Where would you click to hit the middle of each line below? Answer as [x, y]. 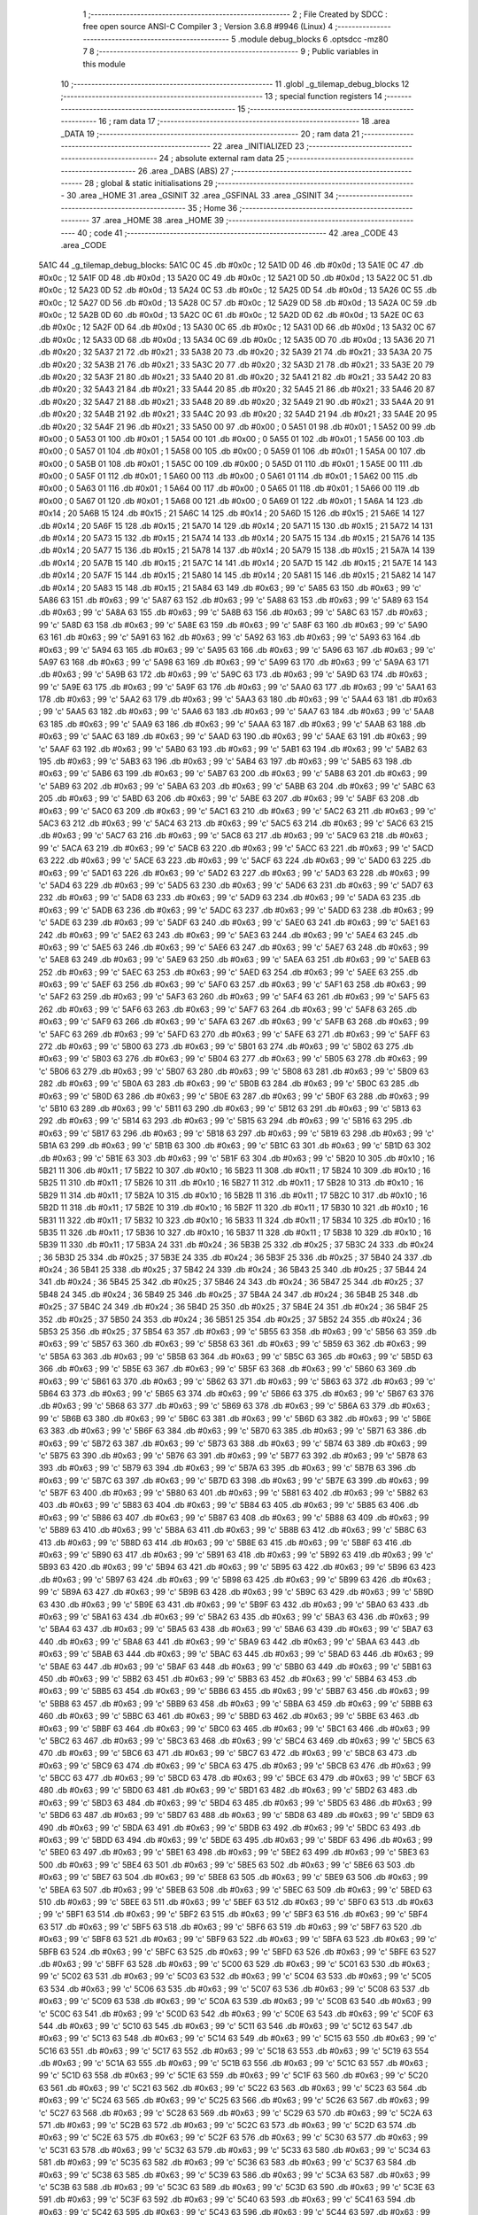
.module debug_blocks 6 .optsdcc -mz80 [313, 39]
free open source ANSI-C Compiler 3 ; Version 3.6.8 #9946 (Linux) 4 [208, 27]
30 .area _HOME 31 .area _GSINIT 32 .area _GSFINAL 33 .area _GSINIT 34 [200, 196]
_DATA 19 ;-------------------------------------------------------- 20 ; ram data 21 [210, 134]
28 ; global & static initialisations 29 [149, 183]
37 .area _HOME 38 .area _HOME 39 [158, 221]
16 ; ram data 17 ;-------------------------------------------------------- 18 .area [244, 121]
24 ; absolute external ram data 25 [222, 159]
